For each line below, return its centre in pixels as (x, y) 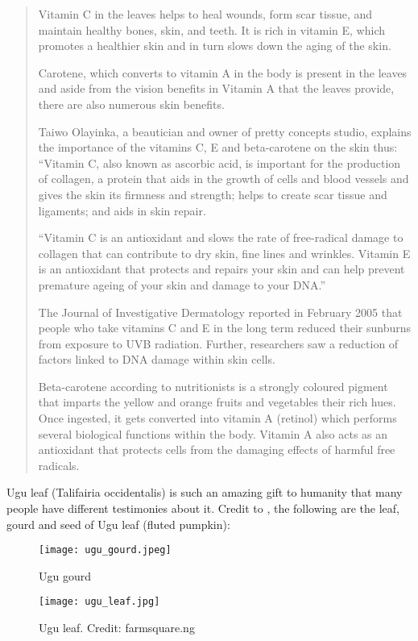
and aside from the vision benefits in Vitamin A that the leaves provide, (216, 88)
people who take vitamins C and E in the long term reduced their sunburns (225, 328)
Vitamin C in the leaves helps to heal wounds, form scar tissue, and (205, 14)
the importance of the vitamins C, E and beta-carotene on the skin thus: (218, 147)
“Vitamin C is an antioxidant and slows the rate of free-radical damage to (221, 237)
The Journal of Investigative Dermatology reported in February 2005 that (220, 312)
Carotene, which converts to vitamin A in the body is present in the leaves (223, 72)
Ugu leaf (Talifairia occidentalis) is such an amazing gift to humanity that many (205, 492)
